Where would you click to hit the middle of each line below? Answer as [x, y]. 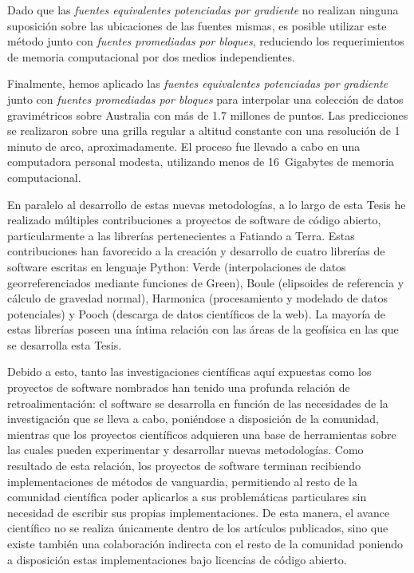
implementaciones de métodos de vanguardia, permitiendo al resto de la [182, 481]
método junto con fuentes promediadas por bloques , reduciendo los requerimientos [206, 41]
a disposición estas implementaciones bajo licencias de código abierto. [177, 559]
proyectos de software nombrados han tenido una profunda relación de [179, 387]
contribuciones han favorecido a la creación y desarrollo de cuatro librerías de [196, 251]
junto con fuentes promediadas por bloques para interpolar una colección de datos [205, 99]
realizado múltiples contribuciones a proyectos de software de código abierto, [194, 220]
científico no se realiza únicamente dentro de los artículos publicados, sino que [198, 528]
